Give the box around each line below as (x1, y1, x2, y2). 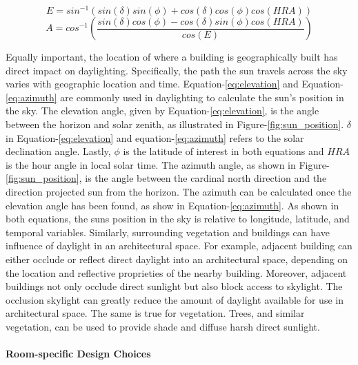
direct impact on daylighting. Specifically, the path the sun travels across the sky (6, 63, 348, 77)
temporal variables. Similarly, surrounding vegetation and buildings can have (6, 225, 330, 239)
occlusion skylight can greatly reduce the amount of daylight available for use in (6, 292, 344, 306)
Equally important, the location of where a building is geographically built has (6, 50, 338, 64)
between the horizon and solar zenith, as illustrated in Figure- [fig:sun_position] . (6, 117, 344, 132)
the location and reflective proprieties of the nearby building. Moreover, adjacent (6, 265, 347, 280)
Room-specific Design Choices (6, 346, 151, 361)
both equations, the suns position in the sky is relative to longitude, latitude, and (6, 211, 350, 226)
